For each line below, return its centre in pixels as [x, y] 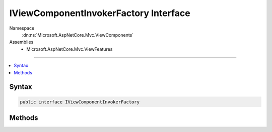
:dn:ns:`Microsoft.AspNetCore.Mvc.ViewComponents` [78, 35]
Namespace [22, 28]
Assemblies [21, 42]
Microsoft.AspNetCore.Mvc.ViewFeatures [70, 49]
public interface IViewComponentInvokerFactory [80, 102]
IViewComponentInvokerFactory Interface [100, 13]
